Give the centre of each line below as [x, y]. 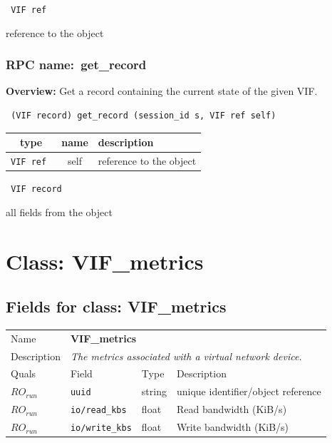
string [154, 391]
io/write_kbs [101, 428]
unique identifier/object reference [249, 391]
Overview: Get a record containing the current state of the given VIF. [162, 91]
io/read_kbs [98, 411]
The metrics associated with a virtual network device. [186, 356]
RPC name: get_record [76, 65]
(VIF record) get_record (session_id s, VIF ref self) [144, 116]
